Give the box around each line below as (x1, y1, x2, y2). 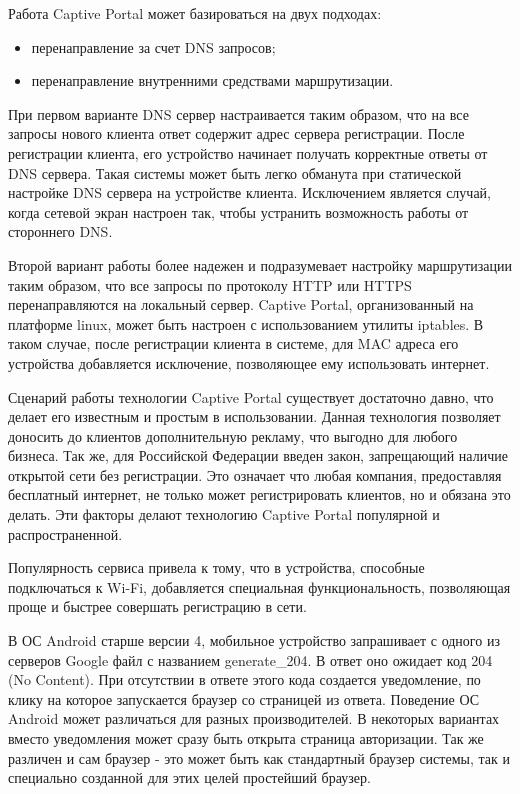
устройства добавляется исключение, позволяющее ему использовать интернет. (8, 352, 490, 373)
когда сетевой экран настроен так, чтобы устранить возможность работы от (8, 201, 469, 222)
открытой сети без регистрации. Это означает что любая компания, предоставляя (8, 464, 502, 485)
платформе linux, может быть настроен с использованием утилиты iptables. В (8, 313, 484, 334)
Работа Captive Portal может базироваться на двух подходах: (8, 3, 382, 23)
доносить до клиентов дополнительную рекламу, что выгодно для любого (8, 425, 458, 446)
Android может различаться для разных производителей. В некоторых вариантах (8, 708, 500, 729)
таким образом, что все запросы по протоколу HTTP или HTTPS (8, 274, 412, 295)
